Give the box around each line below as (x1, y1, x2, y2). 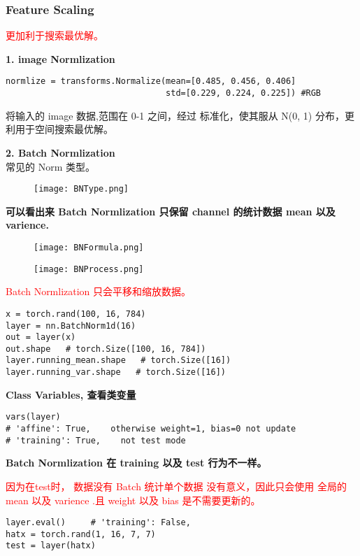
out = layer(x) (6, 332, 76, 343)
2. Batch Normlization (6, 145, 115, 159)
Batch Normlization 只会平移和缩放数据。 (6, 284, 192, 299)
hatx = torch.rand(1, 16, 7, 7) (6, 529, 156, 539)
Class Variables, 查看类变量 (6, 387, 136, 401)
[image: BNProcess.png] (34, 264, 144, 274)
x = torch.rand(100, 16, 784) (6, 308, 146, 319)
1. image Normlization (6, 51, 115, 66)
